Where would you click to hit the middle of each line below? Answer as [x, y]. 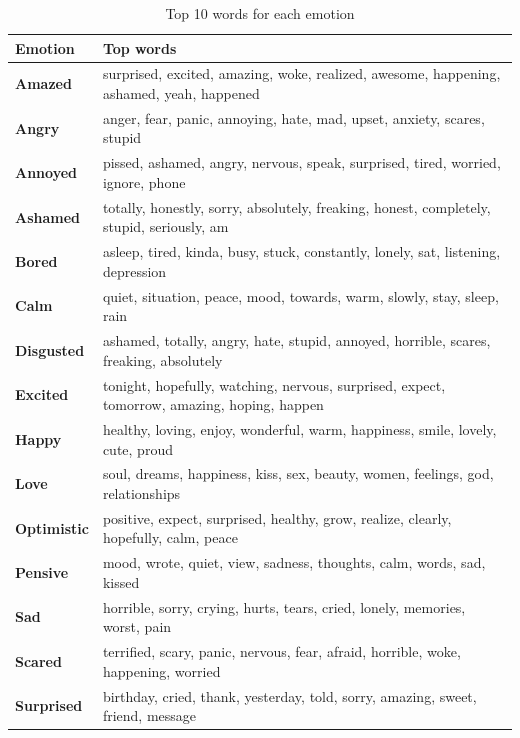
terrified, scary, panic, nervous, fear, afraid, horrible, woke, [281, 651]
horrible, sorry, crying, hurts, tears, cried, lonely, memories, [284, 606]
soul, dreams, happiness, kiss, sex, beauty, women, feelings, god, [298, 473]
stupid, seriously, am [165, 226]
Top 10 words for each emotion [260, 13]
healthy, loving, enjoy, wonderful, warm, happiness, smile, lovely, [299, 428]
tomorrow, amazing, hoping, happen [213, 404]
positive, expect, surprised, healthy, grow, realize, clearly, [277, 517]
